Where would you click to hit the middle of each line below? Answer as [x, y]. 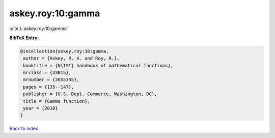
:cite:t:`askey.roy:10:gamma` [39, 29]
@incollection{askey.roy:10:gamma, [64, 51]
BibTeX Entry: [24, 38]
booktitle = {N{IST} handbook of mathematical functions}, [98, 65]
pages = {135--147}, [49, 87]
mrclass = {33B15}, [47, 73]
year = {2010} [40, 108]
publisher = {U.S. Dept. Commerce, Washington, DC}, [90, 94]
